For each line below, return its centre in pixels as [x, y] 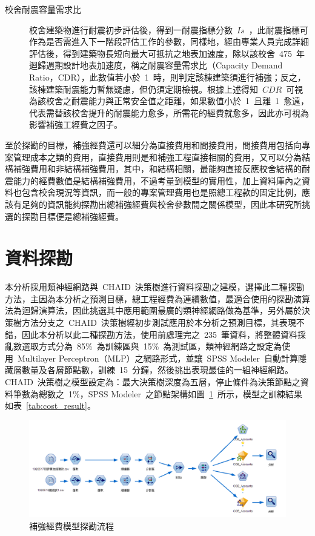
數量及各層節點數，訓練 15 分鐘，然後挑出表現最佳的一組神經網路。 [157, 370]
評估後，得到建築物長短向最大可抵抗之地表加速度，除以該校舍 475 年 [167, 53]
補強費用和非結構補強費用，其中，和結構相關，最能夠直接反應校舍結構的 [157, 169]
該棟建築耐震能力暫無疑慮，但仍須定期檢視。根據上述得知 [144, 89]
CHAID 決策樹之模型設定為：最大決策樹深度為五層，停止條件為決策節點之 [153, 381]
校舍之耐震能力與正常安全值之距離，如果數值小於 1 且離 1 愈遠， [177, 101]
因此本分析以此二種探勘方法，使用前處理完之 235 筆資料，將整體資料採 [164, 334]
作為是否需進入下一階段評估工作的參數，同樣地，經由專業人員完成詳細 [169, 41]
